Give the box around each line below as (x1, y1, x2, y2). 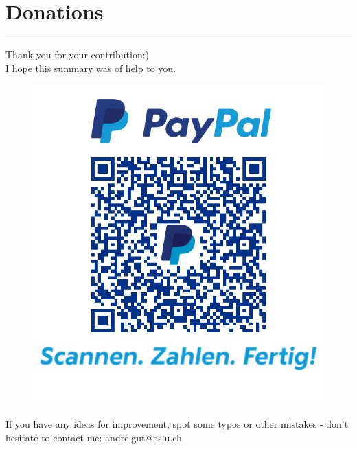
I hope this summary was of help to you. (5, 60, 176, 75)
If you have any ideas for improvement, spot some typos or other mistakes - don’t (5, 417, 349, 431)
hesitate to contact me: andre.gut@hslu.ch (5, 430, 182, 444)
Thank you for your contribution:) (5, 47, 150, 62)
